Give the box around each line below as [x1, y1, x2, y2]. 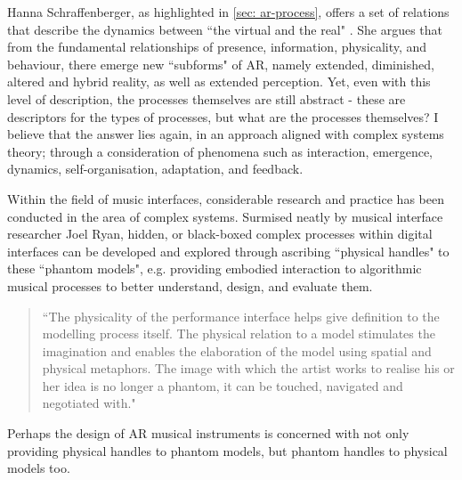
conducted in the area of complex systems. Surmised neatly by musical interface [7, 207, 443, 225]
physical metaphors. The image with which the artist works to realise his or [42, 359, 455, 378]
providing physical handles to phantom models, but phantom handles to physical [7, 441, 448, 460]
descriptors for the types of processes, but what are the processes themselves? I [7, 107, 439, 126]
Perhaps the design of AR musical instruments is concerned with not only [7, 424, 409, 443]
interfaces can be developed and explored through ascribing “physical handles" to [7, 241, 450, 260]
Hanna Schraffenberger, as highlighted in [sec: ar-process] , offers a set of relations [7, 3, 450, 20]
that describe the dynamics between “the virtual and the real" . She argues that [7, 20, 443, 38]
